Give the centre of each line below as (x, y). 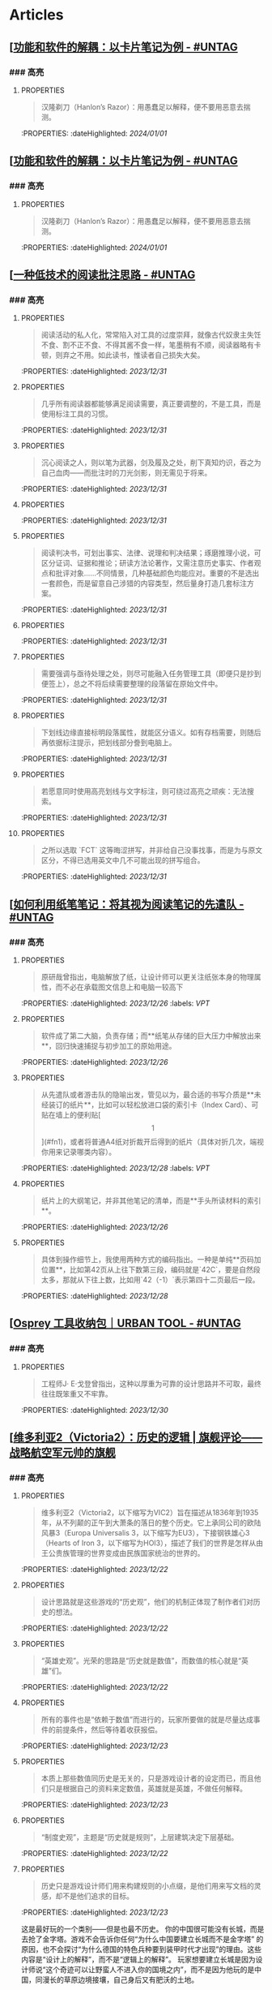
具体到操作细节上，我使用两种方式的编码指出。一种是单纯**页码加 (151, 1259)
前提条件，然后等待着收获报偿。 (109, 1729)
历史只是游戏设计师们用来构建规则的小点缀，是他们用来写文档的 (147, 1886)
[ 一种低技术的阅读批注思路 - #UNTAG (102, 275)
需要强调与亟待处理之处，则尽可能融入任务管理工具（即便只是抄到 (151, 674)
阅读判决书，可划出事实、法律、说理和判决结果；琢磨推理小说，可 (151, 553)
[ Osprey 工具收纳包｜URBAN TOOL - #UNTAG (125, 1323)
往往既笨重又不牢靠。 (76, 1393)
